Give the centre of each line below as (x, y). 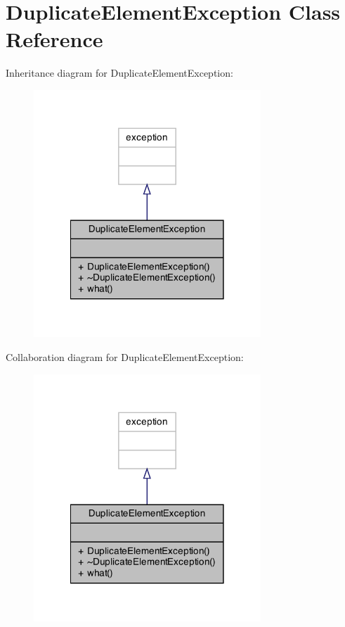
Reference (54, 39)
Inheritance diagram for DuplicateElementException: (119, 73)
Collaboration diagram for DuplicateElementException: (125, 356)
